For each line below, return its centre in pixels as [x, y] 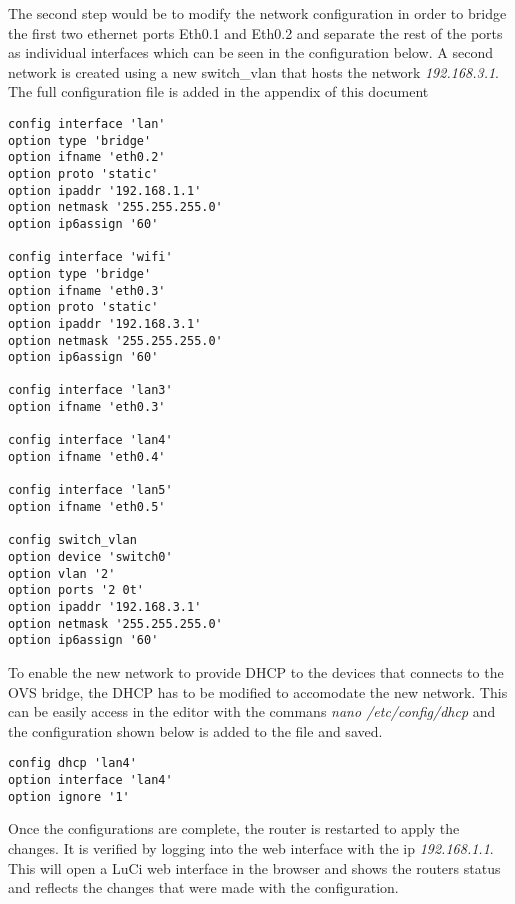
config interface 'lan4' [90, 440]
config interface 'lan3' [90, 390]
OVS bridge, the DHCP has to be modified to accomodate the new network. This [258, 691]
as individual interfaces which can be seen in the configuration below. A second [250, 52]
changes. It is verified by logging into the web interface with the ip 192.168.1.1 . [251, 847]
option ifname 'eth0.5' [87, 507]
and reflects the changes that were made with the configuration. [203, 887]
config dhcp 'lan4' [72, 763]
